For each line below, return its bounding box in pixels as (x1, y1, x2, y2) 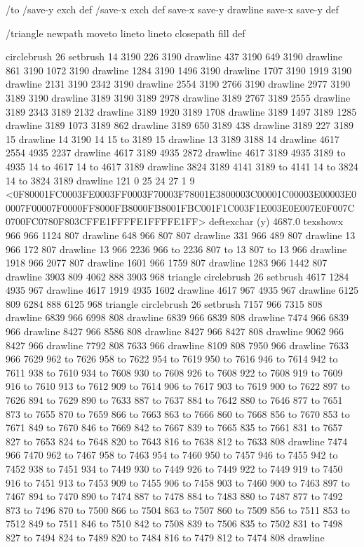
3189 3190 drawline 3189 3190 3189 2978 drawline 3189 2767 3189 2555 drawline (6, 90, 351, 104)
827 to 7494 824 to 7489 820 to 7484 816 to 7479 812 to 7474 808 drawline (6, 529, 325, 544)
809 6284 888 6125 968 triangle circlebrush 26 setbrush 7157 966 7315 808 (6, 296, 323, 311)
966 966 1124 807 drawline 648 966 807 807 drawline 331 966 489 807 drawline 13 (6, 227, 356, 242)
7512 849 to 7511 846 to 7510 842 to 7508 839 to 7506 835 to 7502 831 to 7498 (6, 516, 343, 531)
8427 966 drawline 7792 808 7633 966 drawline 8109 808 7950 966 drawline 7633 (6, 337, 349, 352)
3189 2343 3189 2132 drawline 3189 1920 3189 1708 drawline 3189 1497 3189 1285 (6, 104, 357, 119)
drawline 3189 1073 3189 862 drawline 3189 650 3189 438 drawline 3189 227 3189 (6, 118, 353, 133)
